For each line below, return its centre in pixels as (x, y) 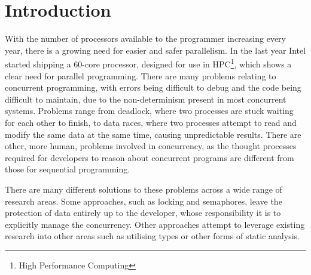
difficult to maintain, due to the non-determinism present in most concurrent (146, 99)
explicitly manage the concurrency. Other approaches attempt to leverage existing (155, 224)
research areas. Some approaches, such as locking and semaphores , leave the (144, 201)
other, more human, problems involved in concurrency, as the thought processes (151, 146)
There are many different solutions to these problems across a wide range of (144, 189)
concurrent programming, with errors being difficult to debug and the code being (153, 87)
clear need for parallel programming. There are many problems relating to (141, 75)
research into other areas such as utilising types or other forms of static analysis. (152, 236)
